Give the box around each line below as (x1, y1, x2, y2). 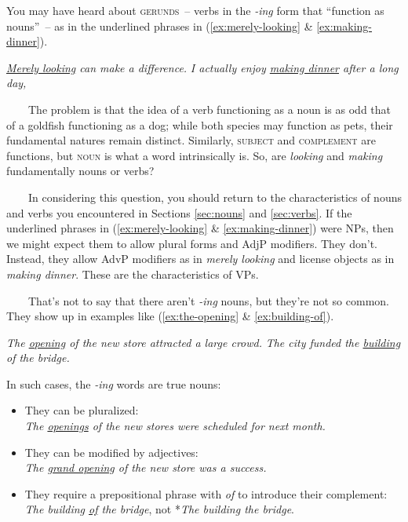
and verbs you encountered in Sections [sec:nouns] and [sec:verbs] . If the (6, 204, 352, 221)
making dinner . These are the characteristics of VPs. (6, 265, 259, 282)
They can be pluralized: (24, 402, 139, 418)
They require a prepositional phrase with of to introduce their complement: (24, 485, 388, 502)
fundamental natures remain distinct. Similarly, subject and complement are (6, 132, 376, 148)
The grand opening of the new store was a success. (24, 459, 267, 476)
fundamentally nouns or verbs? (6, 162, 155, 179)
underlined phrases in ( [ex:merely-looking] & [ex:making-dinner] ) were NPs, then (6, 220, 394, 236)
